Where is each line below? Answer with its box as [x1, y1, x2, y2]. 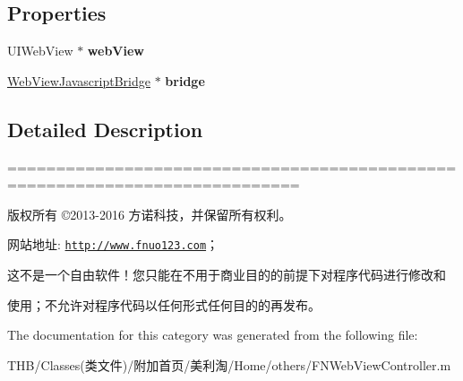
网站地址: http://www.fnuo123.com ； [7, 235, 219, 254]
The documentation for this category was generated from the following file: [7, 325, 418, 344]
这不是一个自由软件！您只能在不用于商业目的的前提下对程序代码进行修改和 [7, 265, 446, 284]
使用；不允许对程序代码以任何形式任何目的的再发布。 [7, 295, 321, 314]
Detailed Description [7, 115, 203, 143]
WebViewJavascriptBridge [7, 71, 150, 90]
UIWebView [7, 41, 73, 60]
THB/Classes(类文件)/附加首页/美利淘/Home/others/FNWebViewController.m [7, 355, 451, 374]
